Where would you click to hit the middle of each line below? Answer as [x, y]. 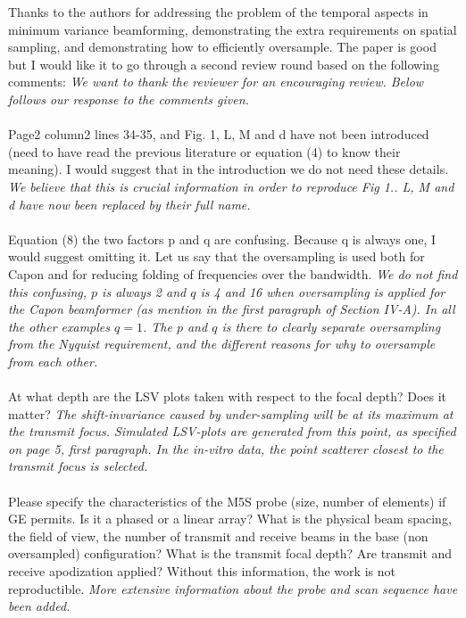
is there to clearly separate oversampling [331, 326]
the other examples [59, 326]
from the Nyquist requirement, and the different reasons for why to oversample [222, 344]
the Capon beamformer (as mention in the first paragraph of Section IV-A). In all [232, 309]
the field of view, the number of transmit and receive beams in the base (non [218, 536]
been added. [39, 606]
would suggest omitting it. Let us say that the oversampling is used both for [216, 256]
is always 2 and [144, 291]
